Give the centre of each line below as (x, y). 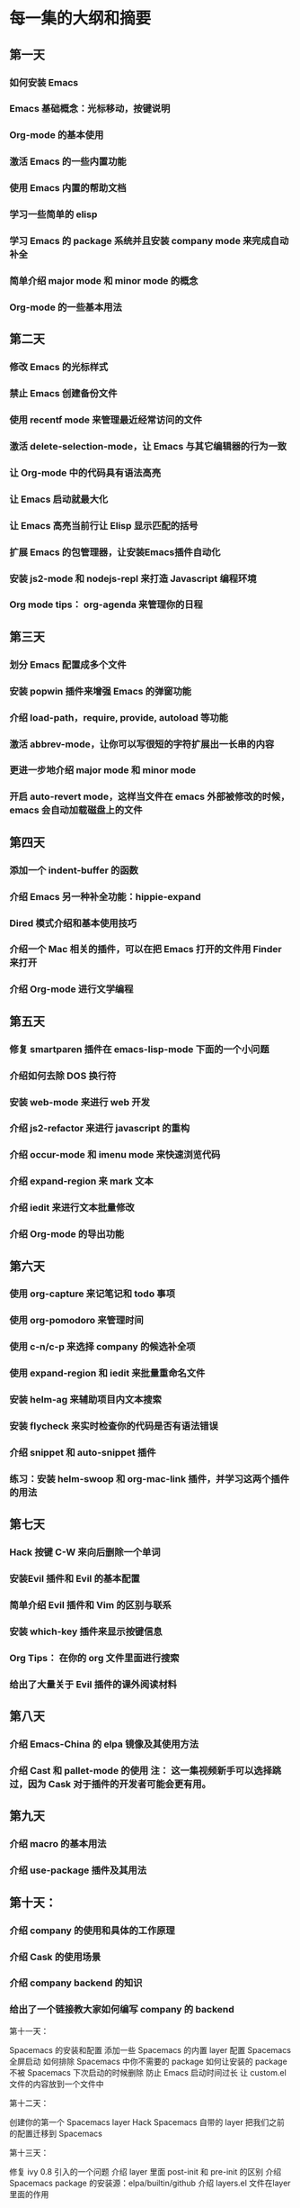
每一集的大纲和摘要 (80, 18)
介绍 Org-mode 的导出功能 (67, 1234)
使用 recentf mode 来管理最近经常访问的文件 (106, 420)
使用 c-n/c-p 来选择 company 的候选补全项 (102, 1347)
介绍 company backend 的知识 (76, 1983)
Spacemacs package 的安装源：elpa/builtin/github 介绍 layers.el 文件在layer (150, 2183)
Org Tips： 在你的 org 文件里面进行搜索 (94, 1658)
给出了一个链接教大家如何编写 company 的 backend (122, 2010)
